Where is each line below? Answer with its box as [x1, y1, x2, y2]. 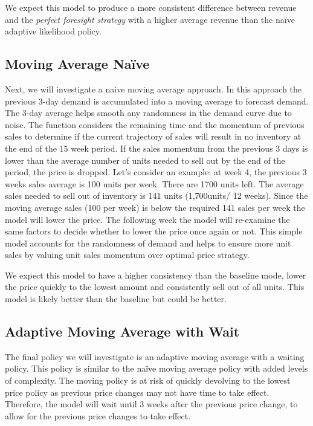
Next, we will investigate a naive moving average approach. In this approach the [5, 82, 302, 95]
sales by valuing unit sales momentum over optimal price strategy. [5, 248, 250, 261]
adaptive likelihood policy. [5, 25, 102, 37]
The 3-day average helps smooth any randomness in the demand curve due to [5, 106, 292, 119]
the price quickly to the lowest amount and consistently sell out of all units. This [5, 280, 305, 293]
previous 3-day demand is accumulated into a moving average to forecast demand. [5, 94, 309, 107]
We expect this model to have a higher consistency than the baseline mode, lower [5, 268, 306, 281]
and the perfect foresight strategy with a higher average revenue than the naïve [5, 13, 295, 25]
